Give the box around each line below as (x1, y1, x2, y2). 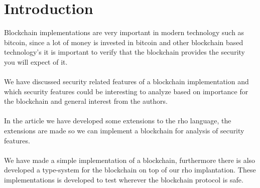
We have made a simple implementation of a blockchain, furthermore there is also (4, 154, 255, 165)
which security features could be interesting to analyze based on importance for (4, 86, 248, 96)
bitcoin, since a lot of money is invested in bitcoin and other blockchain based (4, 37, 243, 47)
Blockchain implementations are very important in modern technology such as (4, 27, 244, 38)
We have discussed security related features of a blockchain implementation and (4, 76, 249, 87)
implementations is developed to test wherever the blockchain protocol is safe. (4, 174, 243, 185)
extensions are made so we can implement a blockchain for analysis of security (4, 125, 244, 136)
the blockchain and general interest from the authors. (4, 96, 168, 106)
